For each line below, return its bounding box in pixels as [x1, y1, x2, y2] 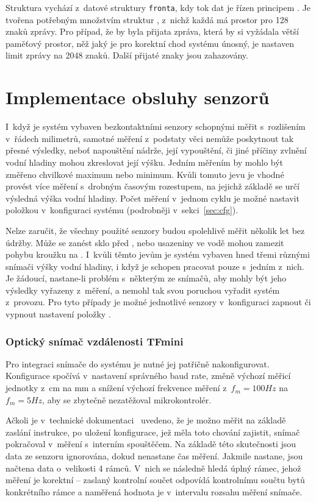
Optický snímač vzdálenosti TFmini [5, 333, 184, 348]
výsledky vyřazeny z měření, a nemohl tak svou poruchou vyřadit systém [5, 283, 280, 296]
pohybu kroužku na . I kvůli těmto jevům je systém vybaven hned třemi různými [5, 248, 310, 261]
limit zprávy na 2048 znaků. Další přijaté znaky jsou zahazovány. [5, 49, 248, 62]
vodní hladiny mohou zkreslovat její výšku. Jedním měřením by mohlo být [5, 155, 284, 168]
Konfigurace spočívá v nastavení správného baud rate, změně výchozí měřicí [5, 369, 291, 382]
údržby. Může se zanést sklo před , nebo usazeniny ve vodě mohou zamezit [5, 236, 284, 249]
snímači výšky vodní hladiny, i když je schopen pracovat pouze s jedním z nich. [5, 260, 304, 272]
